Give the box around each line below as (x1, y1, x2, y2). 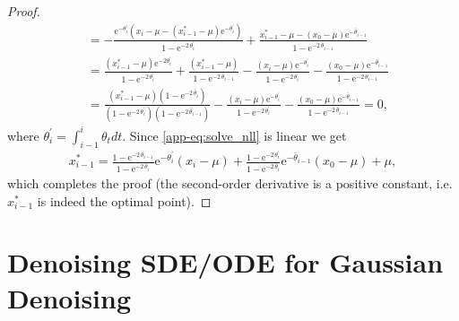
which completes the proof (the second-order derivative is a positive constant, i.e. (7, 174, 453, 193)
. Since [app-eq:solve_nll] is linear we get (122, 126, 347, 144)
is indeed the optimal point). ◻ (37, 191, 212, 210)
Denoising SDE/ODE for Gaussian (7, 244, 444, 281)
